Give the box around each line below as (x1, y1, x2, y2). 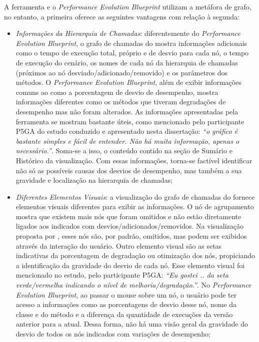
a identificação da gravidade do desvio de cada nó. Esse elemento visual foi (15, 260, 245, 270)
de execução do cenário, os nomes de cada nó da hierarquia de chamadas (15, 57, 238, 67)
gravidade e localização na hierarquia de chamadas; (15, 175, 173, 185)
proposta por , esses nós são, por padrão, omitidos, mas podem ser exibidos (15, 231, 247, 241)
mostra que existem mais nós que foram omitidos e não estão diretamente (15, 211, 241, 221)
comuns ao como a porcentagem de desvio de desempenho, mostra (15, 86, 218, 97)
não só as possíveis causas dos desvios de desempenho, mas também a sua (15, 165, 242, 175)
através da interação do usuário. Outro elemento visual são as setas (15, 240, 222, 251)
